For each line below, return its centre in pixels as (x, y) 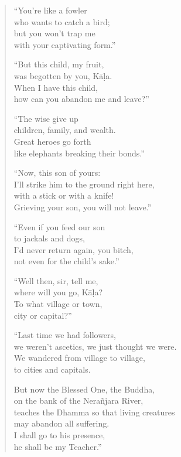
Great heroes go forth (52, 141)
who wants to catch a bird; (62, 21)
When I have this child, (56, 87)
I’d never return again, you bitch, (74, 249)
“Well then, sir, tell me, (56, 280)
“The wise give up (46, 118)
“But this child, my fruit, (59, 64)
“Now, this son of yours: (57, 173)
